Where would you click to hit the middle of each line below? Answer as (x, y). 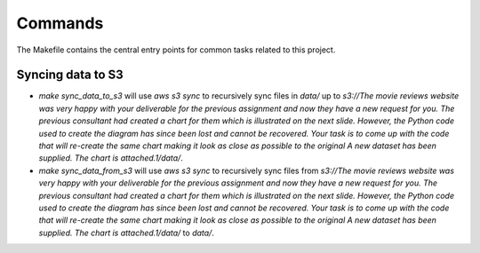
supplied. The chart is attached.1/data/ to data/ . (127, 233)
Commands (60, 23)
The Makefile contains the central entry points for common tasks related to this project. (176, 50)
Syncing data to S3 (70, 75)
